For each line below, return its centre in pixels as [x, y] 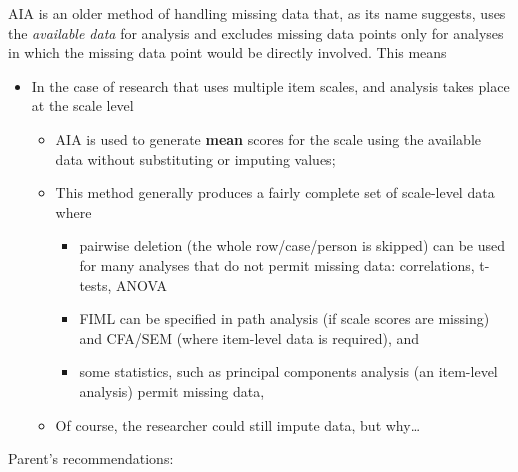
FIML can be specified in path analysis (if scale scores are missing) [284, 318]
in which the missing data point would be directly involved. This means [227, 52]
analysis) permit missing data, [172, 390]
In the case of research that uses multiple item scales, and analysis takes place [270, 85]
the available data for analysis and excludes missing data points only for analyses [256, 32]
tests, [95, 284]
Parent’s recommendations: [91, 458]
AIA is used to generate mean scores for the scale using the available [268, 138]
